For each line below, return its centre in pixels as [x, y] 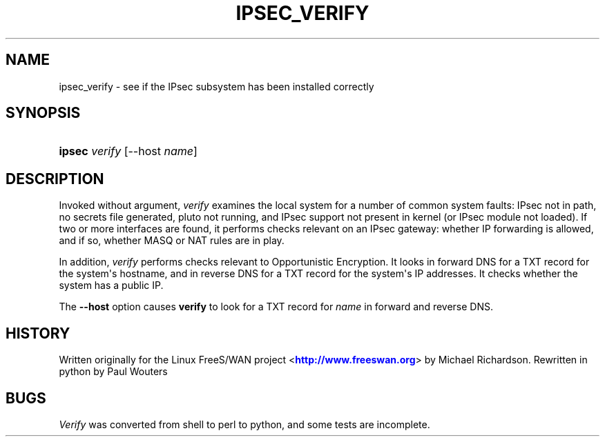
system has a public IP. [111, 285]
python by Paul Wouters [113, 372]
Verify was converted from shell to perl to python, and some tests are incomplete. [244, 424]
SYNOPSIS [43, 113]
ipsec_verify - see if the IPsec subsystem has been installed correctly [217, 86]
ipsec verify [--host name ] [128, 151]
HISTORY [38, 333]
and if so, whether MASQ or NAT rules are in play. [172, 241]
